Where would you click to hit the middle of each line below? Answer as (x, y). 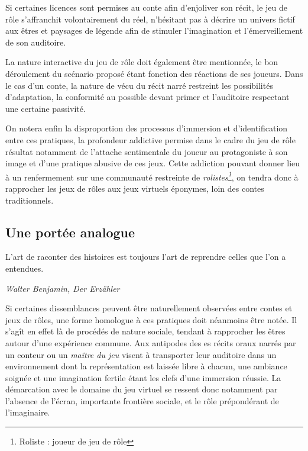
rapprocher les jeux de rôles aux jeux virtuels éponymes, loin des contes (135, 188)
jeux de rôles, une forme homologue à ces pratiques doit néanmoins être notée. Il (151, 319)
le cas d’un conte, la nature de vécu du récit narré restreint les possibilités (139, 85)
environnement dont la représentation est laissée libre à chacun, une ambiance (146, 366)
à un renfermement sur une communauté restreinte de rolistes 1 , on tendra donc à (152, 176)
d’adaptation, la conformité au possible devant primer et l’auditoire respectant (147, 97)
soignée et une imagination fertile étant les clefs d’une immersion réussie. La (143, 377)
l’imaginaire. (28, 412)
